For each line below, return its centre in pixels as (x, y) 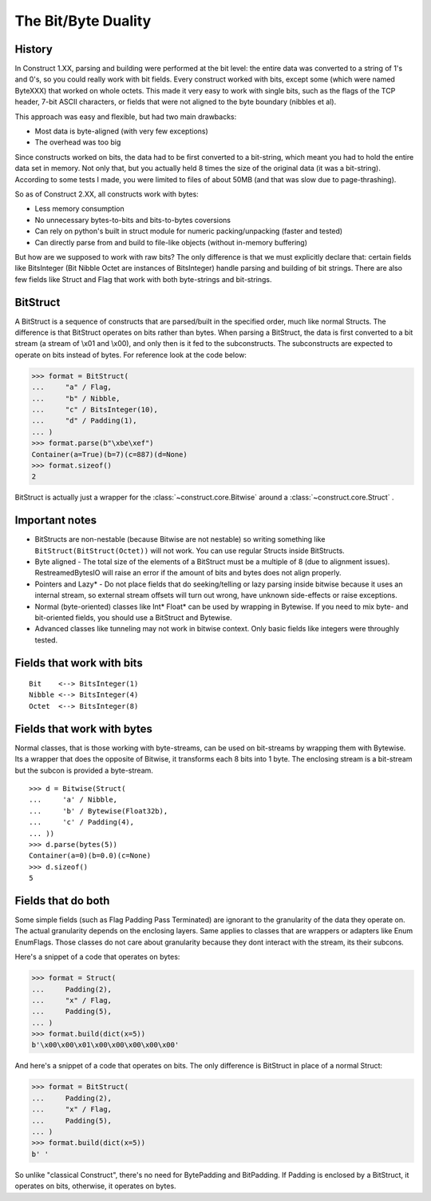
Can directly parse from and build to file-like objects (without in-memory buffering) (171, 242)
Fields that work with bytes (84, 728)
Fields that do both (62, 900)
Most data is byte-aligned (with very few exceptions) (122, 131)
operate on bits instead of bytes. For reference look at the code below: (131, 355)
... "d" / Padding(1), (84, 421)
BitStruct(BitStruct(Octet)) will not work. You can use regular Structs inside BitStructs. (190, 551)
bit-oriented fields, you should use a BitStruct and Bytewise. (133, 617)
